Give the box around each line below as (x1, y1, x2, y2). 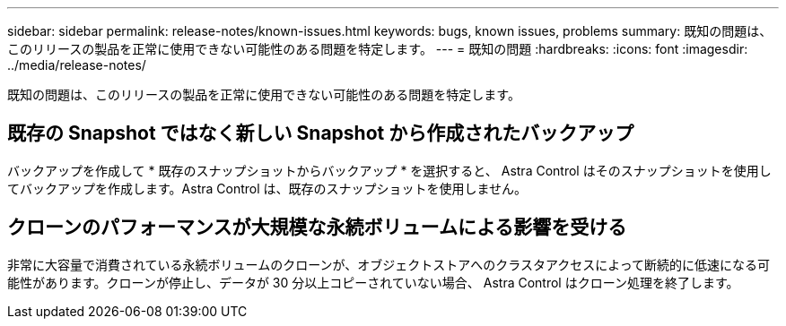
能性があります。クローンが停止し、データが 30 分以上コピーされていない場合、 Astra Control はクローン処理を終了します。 (7, 274, 739, 290)
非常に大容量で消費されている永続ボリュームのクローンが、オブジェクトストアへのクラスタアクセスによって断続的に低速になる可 (7, 256, 771, 272)
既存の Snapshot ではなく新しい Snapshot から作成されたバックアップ (7, 122, 634, 145)
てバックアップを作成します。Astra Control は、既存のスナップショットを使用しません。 (7, 180, 528, 196)
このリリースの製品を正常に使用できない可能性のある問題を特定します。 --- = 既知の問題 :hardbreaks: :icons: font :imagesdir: (7, 41, 748, 56)
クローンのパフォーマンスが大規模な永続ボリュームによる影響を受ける (7, 216, 627, 239)
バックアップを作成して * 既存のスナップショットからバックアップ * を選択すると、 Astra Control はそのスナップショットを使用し (7, 162, 772, 178)
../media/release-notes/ (7, 57, 146, 73)
